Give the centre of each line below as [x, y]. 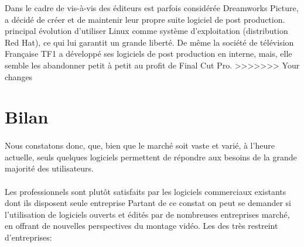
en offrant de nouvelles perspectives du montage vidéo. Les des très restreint [141, 226]
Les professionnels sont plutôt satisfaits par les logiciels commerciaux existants [146, 191]
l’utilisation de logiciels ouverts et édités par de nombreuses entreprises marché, [147, 214]
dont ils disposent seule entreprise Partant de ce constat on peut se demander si [148, 203]
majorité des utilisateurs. [49, 168]
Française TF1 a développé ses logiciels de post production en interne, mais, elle [148, 54]
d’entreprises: [28, 237]
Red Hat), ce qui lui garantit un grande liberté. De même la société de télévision [149, 42]
